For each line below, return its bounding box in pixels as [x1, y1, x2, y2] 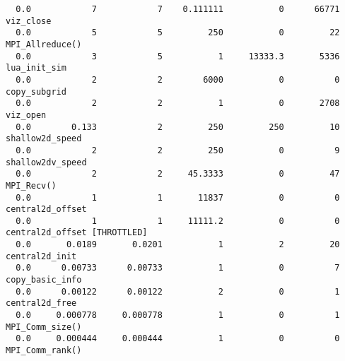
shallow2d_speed [6, 134, 82, 144]
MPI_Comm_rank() [6, 345, 82, 356]
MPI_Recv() [6, 180, 57, 191]
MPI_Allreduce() [6, 39, 82, 49]
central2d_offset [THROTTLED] [6, 227, 148, 238]
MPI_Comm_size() [6, 321, 82, 332]
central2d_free [6, 298, 77, 309]
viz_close [6, 16, 52, 26]
